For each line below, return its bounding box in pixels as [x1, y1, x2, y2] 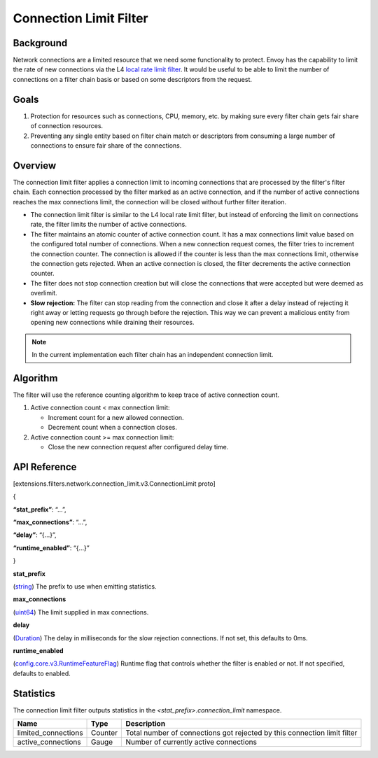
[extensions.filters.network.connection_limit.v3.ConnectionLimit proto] [13, 479, 216, 488]
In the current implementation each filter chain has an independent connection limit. [31, 351, 274, 359]
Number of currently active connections [125, 737, 257, 747]
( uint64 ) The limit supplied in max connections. [13, 608, 149, 616]
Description [125, 719, 166, 728]
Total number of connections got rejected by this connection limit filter [125, 728, 358, 738]
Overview [13, 160, 57, 171]
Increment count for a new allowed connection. [48, 413, 185, 421]
